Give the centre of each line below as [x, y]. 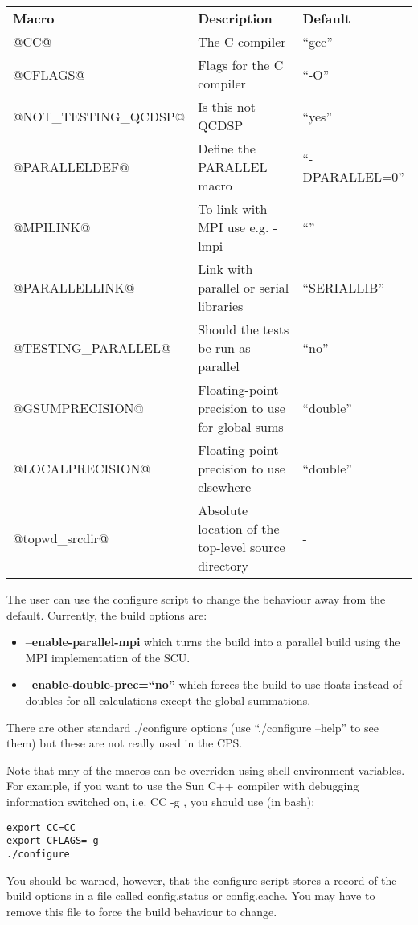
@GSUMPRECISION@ [79, 408]
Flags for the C [241, 65]
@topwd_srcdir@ [61, 538]
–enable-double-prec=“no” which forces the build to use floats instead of [214, 684]
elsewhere [225, 487]
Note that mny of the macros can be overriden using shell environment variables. [206, 769]
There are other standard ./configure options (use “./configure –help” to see [193, 727]
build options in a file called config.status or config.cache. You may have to [191, 896]
